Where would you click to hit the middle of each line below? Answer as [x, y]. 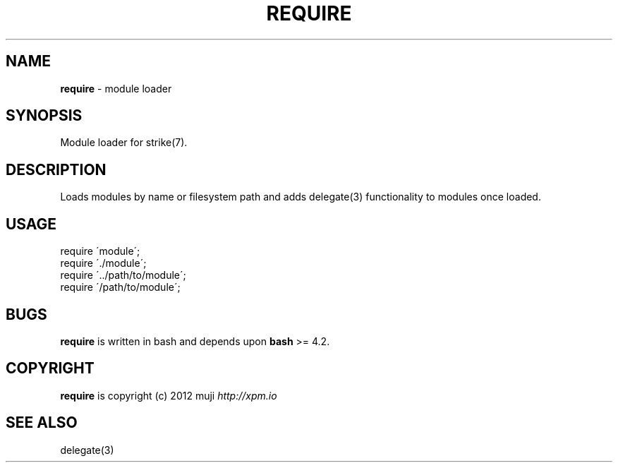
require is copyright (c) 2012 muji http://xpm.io [169, 395]
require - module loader [116, 88]
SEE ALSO [42, 423]
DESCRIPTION [56, 169]
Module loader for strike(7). [124, 143]
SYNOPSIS [44, 116]
